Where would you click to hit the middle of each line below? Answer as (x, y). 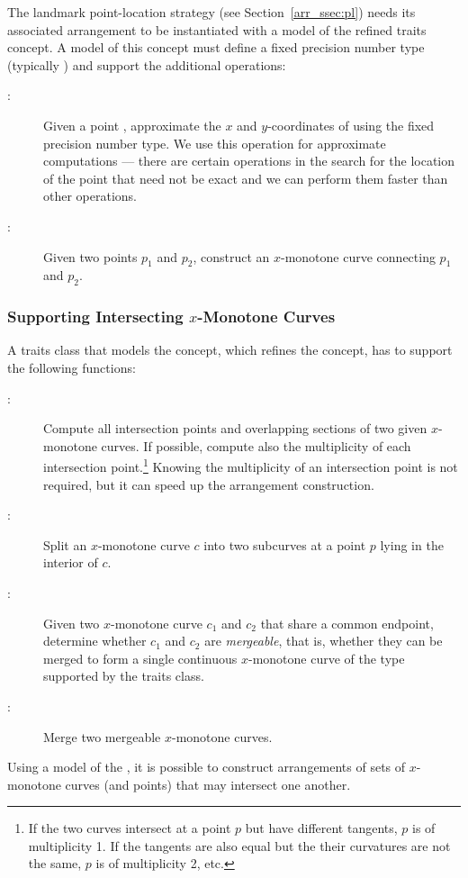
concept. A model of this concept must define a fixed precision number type (216, 47)
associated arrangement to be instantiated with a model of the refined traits (217, 29)
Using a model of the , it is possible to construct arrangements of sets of (207, 767)
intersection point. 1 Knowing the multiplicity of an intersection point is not (251, 465)
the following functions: (72, 367)
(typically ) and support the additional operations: (147, 64)
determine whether (95, 641)
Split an (65, 544)
